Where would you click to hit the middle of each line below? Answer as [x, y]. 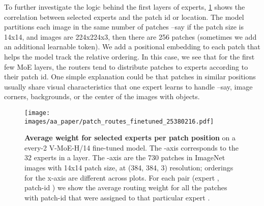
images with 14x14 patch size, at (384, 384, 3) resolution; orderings [129, 168]
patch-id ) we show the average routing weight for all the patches [126, 187]
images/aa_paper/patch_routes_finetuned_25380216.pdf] [119, 121]
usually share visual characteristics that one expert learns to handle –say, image [128, 86]
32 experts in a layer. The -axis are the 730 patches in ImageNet [125, 157]
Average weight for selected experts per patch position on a [130, 138]
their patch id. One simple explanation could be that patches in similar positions [130, 77]
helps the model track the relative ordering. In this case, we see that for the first [129, 56]
